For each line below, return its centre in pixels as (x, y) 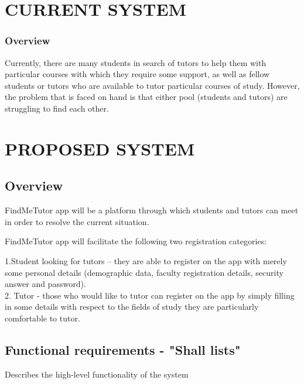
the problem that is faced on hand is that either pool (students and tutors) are (146, 97)
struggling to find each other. (57, 108)
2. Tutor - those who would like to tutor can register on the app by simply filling (150, 295)
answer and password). (45, 284)
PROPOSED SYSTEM (100, 148)
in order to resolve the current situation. (77, 221)
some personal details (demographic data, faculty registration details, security (144, 272)
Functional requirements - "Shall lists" (123, 349)
